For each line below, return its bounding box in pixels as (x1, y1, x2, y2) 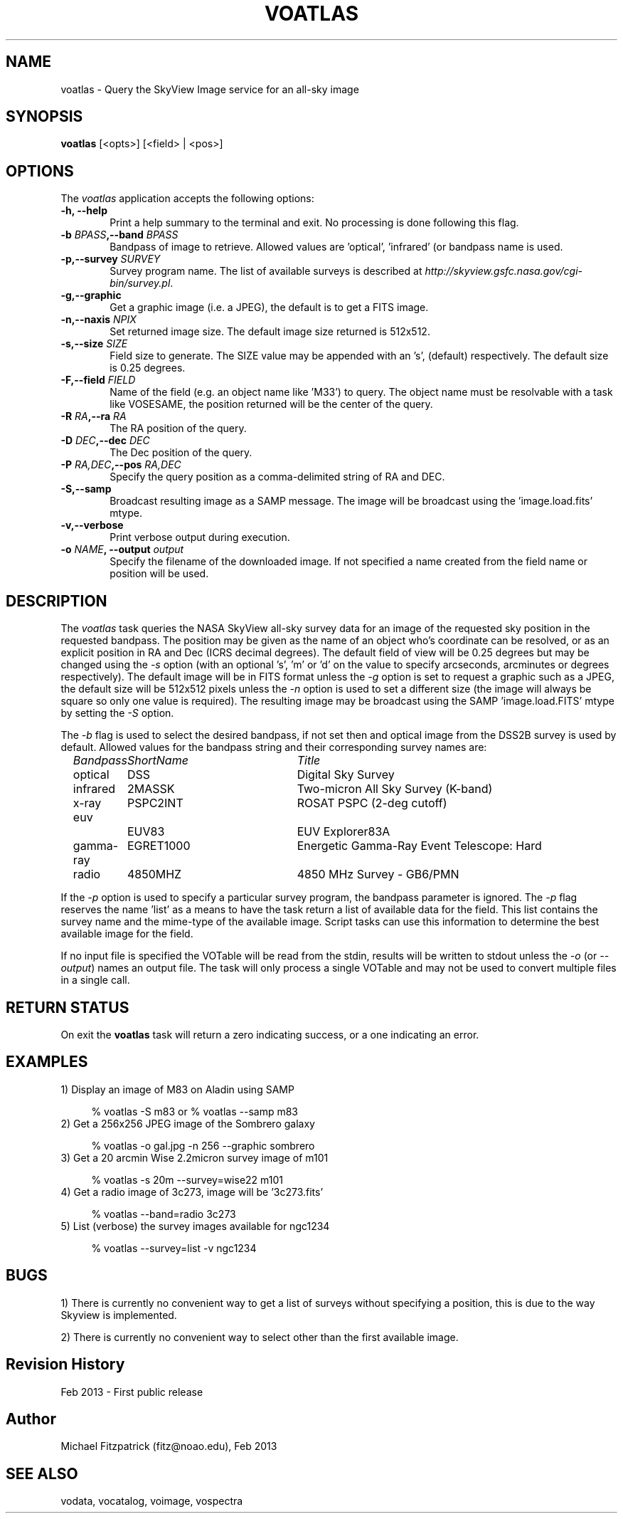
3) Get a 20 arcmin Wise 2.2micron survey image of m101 (60, 1151, 329, 1164)
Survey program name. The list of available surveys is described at (110, 265, 422, 278)
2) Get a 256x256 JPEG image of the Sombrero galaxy (60, 1117, 315, 1130)
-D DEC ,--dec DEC (60, 434, 150, 447)
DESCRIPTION (6, 592, 107, 610)
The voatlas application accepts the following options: (60, 192, 314, 205)
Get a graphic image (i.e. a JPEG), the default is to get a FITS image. (110, 301, 429, 314)
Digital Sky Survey (297, 767, 395, 782)
